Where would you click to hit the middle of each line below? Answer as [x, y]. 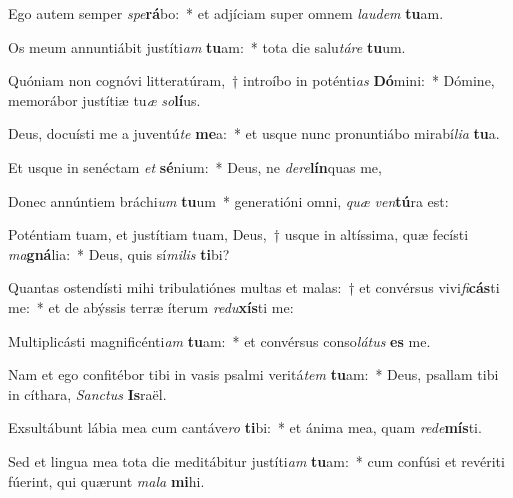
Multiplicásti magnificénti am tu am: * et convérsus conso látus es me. [219, 340]
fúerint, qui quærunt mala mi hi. [106, 480]
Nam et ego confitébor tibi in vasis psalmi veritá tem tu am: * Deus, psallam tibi [253, 374]
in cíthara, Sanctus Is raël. [87, 393]
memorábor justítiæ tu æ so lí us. [104, 99]
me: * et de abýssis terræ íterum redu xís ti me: [151, 306]
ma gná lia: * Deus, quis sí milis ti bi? [119, 253]
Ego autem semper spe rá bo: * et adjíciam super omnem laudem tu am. [226, 13]
